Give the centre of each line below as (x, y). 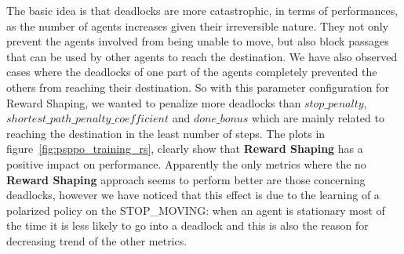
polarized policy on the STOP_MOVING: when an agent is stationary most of (196, 210)
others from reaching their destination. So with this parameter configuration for (198, 87)
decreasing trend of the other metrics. (97, 240)
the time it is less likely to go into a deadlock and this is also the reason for (187, 225)
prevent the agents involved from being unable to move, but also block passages (198, 41)
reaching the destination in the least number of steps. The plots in (166, 133)
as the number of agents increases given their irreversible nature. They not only (198, 25)
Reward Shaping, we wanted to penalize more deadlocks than (154, 102)
